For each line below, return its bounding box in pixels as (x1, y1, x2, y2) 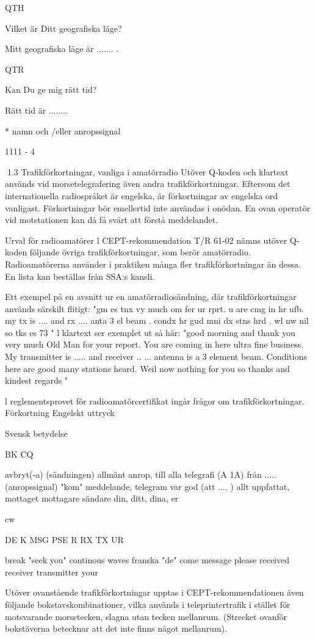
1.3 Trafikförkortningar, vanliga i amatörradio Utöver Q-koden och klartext (7, 165, 289, 178)
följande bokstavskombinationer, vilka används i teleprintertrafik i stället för (5, 597, 291, 610)
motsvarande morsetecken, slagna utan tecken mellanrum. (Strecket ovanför (5, 610, 287, 623)
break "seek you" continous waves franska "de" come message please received (5, 553, 289, 566)
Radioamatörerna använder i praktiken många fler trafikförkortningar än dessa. (5, 257, 301, 270)
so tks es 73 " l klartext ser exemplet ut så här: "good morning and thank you (5, 326, 295, 338)
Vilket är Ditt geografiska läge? (5, 21, 122, 34)
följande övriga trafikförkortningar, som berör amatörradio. (29, 246, 251, 258)
